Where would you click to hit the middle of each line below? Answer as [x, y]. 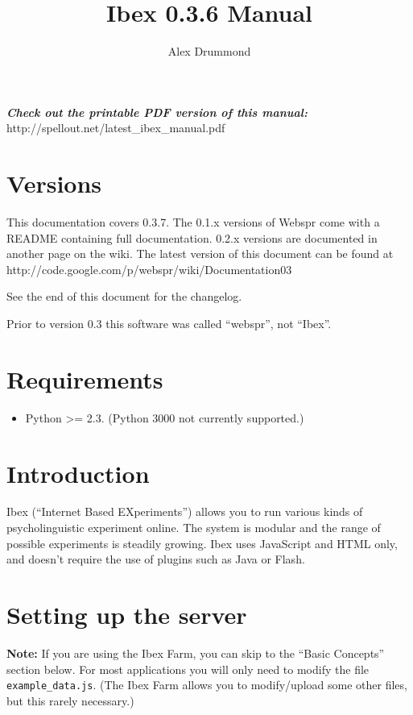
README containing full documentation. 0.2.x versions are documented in [192, 237]
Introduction [78, 473]
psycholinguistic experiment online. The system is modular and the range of [194, 528]
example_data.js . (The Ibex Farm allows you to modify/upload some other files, [207, 685]
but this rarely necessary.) [70, 700]
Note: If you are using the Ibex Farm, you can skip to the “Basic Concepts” [196, 653]
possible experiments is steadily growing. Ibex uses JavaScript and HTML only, [202, 543]
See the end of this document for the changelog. [124, 296]
